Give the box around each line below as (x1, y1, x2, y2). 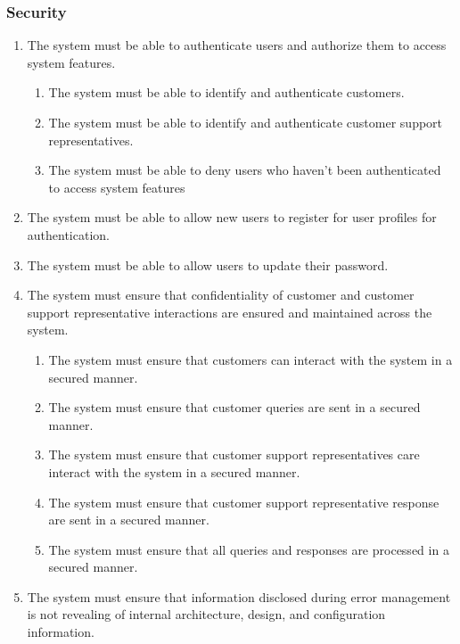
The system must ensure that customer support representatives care (48, 445, 420, 464)
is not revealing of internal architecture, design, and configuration (27, 605, 386, 623)
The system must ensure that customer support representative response (48, 492, 439, 511)
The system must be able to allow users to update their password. (27, 255, 389, 274)
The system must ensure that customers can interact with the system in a (48, 350, 453, 368)
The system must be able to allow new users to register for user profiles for (27, 208, 437, 227)
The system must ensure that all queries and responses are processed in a (48, 540, 449, 558)
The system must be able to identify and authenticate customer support (48, 113, 443, 131)
